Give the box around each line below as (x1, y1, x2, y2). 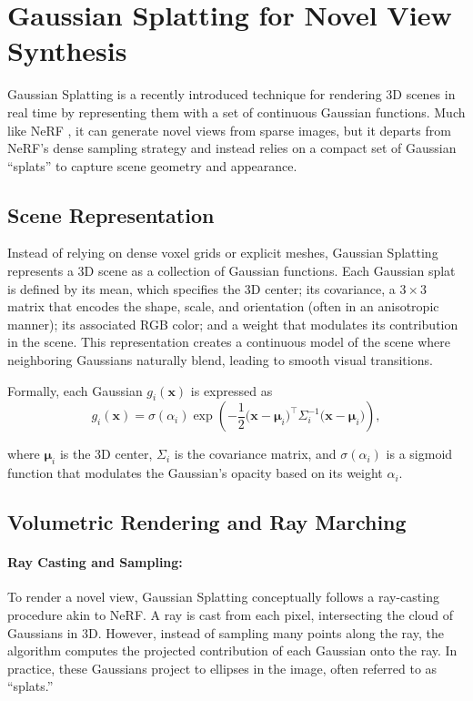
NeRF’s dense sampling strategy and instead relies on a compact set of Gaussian (7, 138, 457, 157)
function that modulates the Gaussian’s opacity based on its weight (7, 463, 383, 483)
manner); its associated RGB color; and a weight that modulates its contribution (7, 314, 458, 333)
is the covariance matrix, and (174, 444, 337, 463)
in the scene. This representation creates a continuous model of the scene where (7, 332, 451, 351)
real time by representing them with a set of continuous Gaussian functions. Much (7, 102, 466, 121)
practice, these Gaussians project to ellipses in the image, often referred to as (7, 658, 438, 677)
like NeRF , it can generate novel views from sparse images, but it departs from (7, 120, 451, 139)
